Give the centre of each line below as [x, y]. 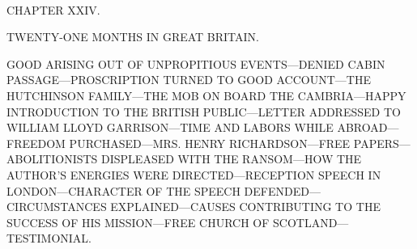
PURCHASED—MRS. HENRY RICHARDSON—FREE [210, 143]
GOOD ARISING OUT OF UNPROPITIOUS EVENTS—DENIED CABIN [196, 63]
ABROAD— [368, 127]
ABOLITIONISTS [52, 159]
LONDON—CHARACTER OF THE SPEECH [123, 190]
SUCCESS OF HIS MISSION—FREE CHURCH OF [138, 222]
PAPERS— [382, 143]
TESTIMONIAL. [49, 238]
